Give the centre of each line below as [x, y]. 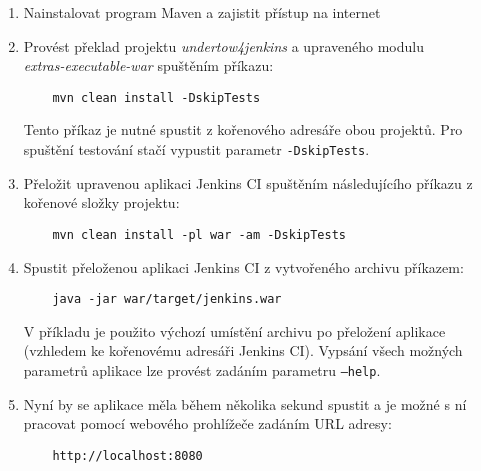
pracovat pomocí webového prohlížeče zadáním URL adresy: [207, 423]
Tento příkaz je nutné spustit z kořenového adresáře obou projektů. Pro [243, 129]
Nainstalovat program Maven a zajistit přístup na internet [202, 12]
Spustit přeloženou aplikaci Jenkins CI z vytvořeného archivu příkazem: [243, 266]
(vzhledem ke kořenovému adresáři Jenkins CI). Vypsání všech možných [243, 350]
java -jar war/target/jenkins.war [167, 299]
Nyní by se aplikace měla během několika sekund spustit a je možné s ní [245, 403]
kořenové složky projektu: [101, 202]
